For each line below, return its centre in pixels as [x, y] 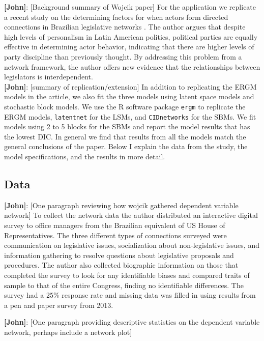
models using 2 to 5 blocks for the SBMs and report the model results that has [127, 126]
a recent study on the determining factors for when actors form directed [116, 17]
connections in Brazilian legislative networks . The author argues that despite [125, 27]
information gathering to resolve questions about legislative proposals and [119, 255]
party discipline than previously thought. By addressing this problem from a [123, 56]
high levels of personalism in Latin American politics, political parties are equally [131, 36]
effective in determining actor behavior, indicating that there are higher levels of [129, 47]
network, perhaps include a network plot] [68, 332]
